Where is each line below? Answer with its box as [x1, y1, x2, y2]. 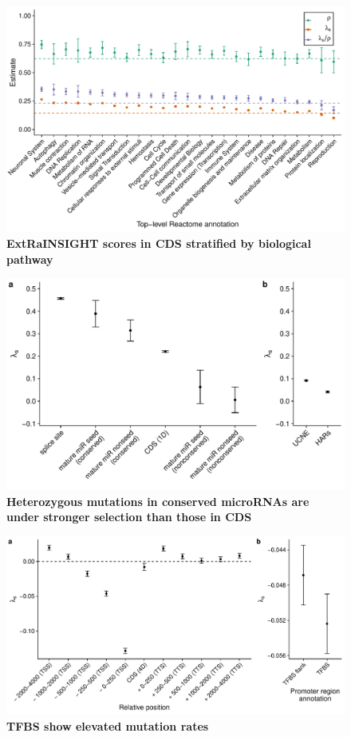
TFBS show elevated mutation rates [6, 717, 209, 734]
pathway [6, 250, 53, 267]
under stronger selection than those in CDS [6, 508, 252, 525]
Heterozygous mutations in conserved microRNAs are [6, 492, 310, 509]
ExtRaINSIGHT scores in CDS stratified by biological [6, 234, 311, 251]
